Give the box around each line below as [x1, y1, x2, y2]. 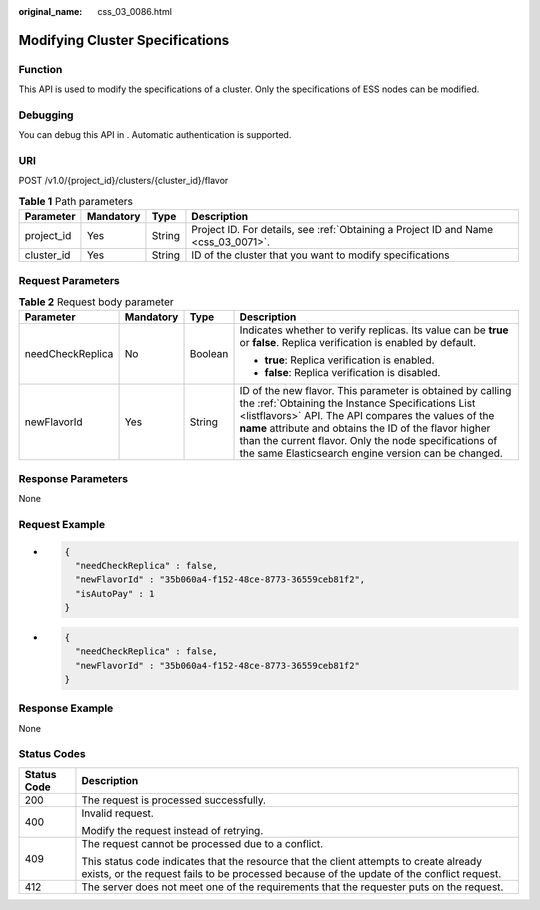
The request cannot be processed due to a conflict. [81, 836, 324, 850]
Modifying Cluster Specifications [18, 31, 230, 49]
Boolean [189, 347, 229, 361]
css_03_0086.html [97, 6, 172, 17]
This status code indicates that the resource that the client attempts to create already [81, 854, 482, 868]
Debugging [18, 108, 74, 122]
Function [18, 62, 63, 76]
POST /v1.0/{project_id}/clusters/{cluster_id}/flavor [18, 175, 229, 187]
